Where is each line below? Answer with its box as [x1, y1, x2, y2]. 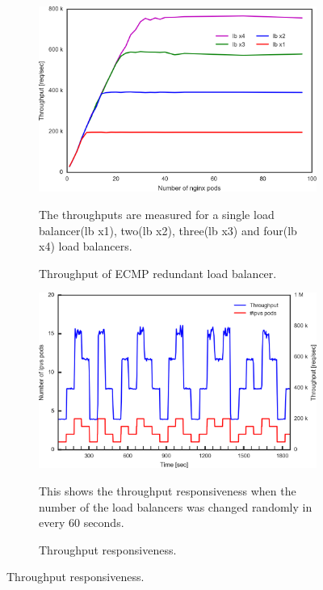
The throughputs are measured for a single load [39, 205, 275, 222]
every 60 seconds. [39, 514, 124, 531]
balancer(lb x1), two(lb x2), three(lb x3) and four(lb [39, 221, 297, 238]
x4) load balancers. [39, 238, 132, 255]
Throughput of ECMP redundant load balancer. [39, 264, 277, 281]
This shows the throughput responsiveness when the [39, 482, 296, 499]
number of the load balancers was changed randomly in [39, 498, 313, 515]
